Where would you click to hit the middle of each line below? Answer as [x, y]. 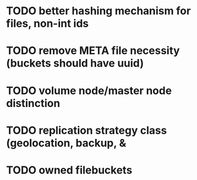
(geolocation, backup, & [66, 143]
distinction [33, 103]
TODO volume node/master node [89, 91]
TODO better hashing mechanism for [99, 11]
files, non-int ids [47, 23]
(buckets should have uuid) [75, 63]
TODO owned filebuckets [69, 170]
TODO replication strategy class [87, 130]
